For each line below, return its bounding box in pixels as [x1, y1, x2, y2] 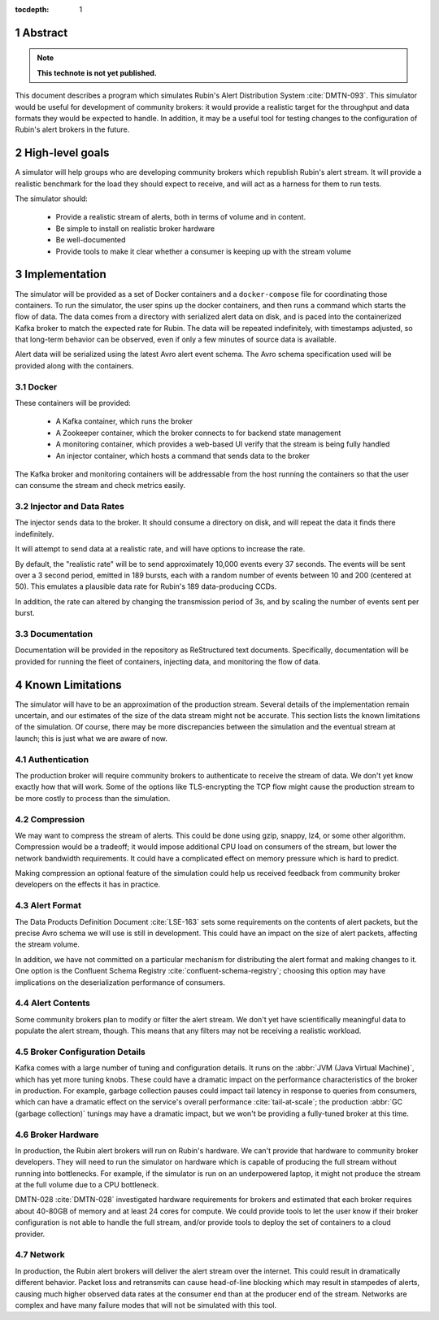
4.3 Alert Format [15, 900, 81, 911]
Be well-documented [55, 235, 126, 245]
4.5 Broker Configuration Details [15, 1046, 146, 1057]
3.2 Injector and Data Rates [15, 501, 125, 512]
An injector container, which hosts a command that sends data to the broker [55, 451, 311, 460]
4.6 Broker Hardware [15, 1129, 99, 1140]
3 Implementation [15, 268, 107, 281]
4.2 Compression [15, 813, 85, 825]
